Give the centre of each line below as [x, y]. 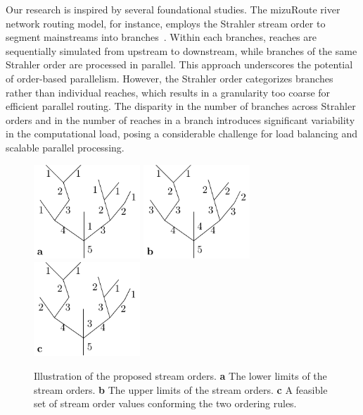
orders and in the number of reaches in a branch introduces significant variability [180, 119]
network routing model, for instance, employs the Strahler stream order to [166, 23]
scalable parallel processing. [65, 147]
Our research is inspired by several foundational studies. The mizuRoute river [173, 9]
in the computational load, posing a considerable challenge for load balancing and [182, 134]
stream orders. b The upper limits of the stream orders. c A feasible [181, 389]
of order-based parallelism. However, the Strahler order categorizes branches [170, 78]
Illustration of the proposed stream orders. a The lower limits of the [180, 375]
